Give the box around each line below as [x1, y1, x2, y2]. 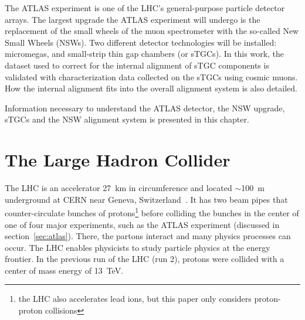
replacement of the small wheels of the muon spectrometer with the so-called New [5, 25, 299, 37]
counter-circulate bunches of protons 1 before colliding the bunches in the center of [5, 205, 299, 219]
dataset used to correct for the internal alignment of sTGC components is [5, 59, 269, 71]
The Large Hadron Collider [5, 148, 231, 172]
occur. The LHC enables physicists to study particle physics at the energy [5, 241, 270, 253]
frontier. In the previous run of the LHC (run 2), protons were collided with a [5, 253, 284, 265]
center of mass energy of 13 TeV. [5, 264, 124, 276]
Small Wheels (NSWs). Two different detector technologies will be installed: [5, 36, 277, 48]
